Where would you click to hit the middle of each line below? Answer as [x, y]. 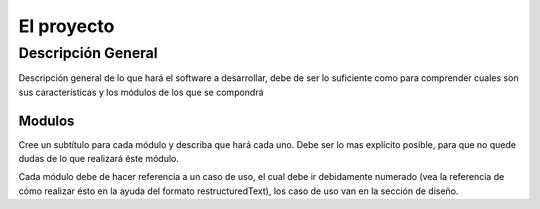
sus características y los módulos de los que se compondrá [141, 92]
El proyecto [66, 26]
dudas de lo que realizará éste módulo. [99, 159]
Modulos [46, 120]
